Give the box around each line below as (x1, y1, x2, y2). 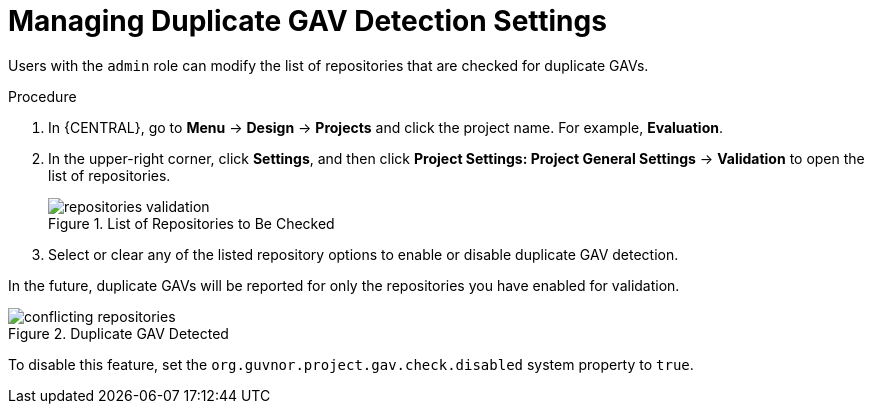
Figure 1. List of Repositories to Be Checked (48, 214, 335, 232)
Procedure (8, 87, 77, 105)
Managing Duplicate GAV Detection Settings (8, 4, 607, 38)
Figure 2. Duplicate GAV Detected (8, 324, 229, 342)
